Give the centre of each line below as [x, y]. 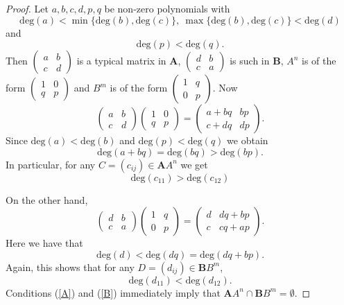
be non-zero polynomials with [167, 8]
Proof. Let [27, 8]
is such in [250, 61]
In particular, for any [51, 164]
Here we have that [44, 243]
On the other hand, [47, 199]
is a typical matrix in [121, 61]
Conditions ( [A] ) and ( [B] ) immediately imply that [113, 292]
